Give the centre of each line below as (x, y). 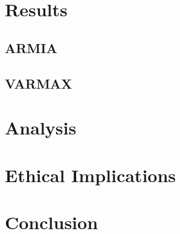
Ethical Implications (91, 175)
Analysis (41, 128)
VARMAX (39, 83)
